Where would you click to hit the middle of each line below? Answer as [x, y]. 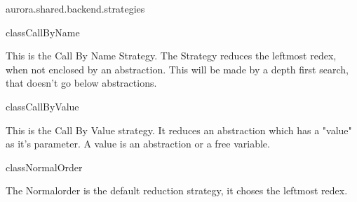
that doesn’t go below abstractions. [81, 83]
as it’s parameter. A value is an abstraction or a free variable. [138, 144]
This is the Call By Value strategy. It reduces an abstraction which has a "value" [179, 130]
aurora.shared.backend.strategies [75, 8]
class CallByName [43, 32]
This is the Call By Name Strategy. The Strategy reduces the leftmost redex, [171, 56]
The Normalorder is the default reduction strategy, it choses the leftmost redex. [177, 190]
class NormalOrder [44, 167]
